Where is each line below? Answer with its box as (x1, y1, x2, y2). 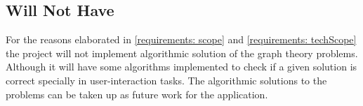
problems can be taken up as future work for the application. (6, 86, 268, 101)
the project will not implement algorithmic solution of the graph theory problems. (6, 45, 358, 60)
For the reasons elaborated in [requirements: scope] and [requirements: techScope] (6, 32, 357, 47)
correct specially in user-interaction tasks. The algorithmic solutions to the (6, 73, 327, 87)
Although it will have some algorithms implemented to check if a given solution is (6, 59, 357, 74)
